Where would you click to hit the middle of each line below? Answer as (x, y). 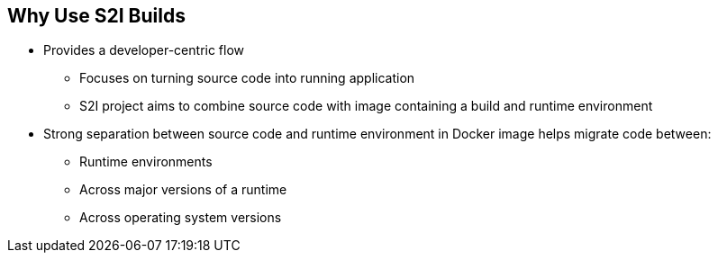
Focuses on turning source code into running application (247, 78)
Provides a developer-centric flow (144, 50)
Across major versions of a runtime (183, 190)
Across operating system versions (181, 218)
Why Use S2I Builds (96, 16)
